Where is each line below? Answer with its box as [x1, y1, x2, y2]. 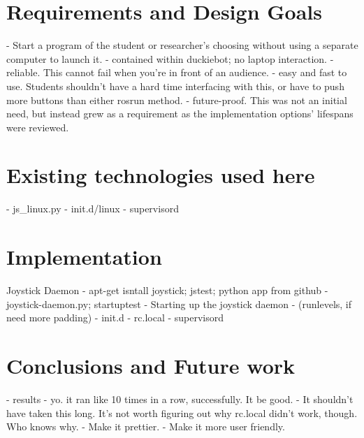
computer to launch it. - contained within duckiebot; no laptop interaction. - [6, 51, 334, 66]
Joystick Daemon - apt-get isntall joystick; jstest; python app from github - [6, 283, 328, 298]
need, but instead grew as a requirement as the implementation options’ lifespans [6, 106, 354, 121]
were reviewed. [6, 119, 69, 134]
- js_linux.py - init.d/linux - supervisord [6, 201, 179, 216]
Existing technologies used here [6, 161, 315, 189]
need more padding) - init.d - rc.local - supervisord [6, 310, 224, 325]
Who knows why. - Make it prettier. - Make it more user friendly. [6, 419, 285, 434]
